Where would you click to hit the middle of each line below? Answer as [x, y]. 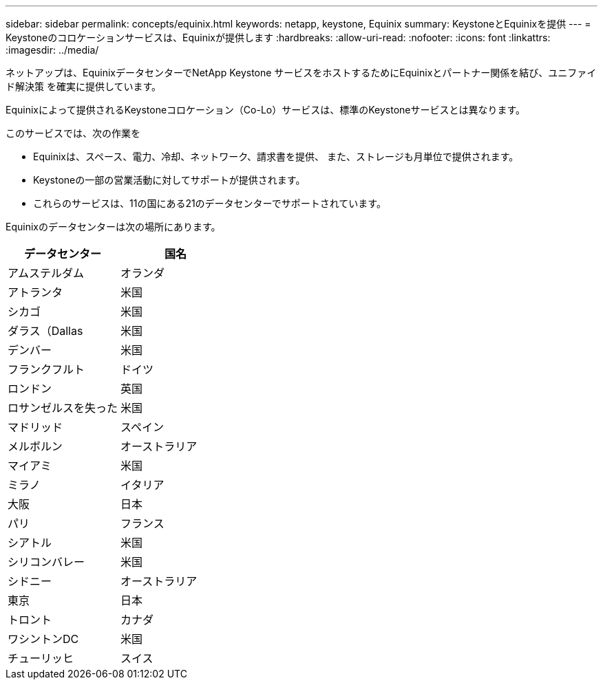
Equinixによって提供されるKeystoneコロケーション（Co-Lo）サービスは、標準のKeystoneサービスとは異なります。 [266, 110]
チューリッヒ [41, 658]
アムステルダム [46, 273]
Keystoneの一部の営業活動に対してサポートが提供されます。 [169, 180]
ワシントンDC [43, 639]
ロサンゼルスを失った [63, 408]
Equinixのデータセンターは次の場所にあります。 [113, 227]
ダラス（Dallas [45, 331]
